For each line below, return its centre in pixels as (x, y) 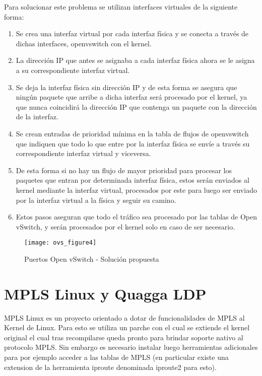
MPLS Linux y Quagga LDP (105, 293)
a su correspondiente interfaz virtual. (73, 70)
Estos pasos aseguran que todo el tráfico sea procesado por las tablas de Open (136, 217)
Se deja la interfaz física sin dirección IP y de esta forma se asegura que (126, 87)
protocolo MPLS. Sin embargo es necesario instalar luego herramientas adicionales (131, 347)
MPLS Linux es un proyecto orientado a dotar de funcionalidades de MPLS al (124, 317)
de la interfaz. (37, 117)
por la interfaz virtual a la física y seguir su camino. (96, 200)
